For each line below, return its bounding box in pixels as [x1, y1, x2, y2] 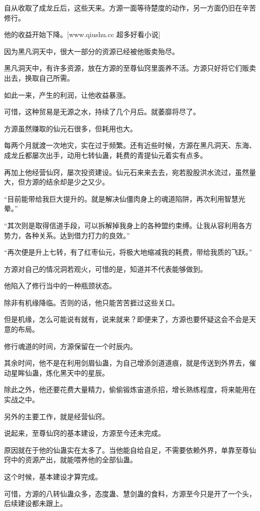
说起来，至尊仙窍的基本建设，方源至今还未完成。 [4, 428, 165, 438]
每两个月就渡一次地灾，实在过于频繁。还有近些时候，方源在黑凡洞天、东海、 [4, 140, 256, 150]
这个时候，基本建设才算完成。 [4, 471, 102, 481]
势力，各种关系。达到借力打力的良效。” [4, 230, 130, 240]
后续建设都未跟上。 [4, 498, 67, 508]
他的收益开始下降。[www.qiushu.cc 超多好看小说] [4, 29, 160, 40]
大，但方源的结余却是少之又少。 [4, 177, 109, 187]
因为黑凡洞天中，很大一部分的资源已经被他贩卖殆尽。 [4, 46, 179, 56]
